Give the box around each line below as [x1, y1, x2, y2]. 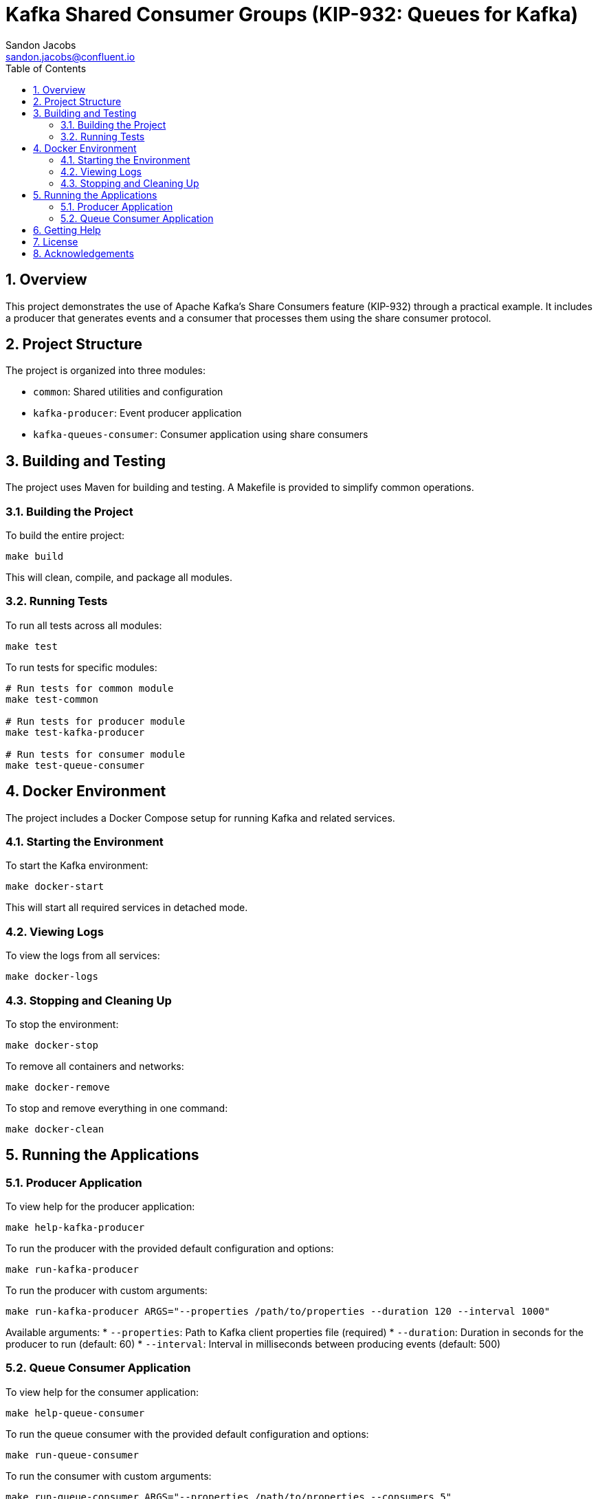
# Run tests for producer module [5, 715, 186, 727]
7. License [33, 235, 78, 248]
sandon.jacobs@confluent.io [5, 50, 135, 63]
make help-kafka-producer [5, 1222, 145, 1234]
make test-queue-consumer [5, 759, 145, 771]
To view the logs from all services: [5, 950, 160, 962]
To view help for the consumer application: [5, 1386, 199, 1398]
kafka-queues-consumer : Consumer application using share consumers [33, 428, 368, 441]
